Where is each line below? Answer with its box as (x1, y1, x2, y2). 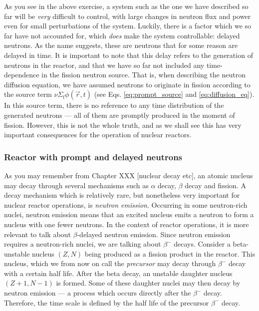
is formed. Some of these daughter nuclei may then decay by (56, 278, 241, 288)
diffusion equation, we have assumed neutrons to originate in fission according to (4, 79, 251, 89)
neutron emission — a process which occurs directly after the (4, 288, 191, 298)
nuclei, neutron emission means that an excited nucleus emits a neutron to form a (4, 209, 254, 220)
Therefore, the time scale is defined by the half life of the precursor (4, 297, 209, 308)
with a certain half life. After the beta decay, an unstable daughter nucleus (4, 268, 233, 278)
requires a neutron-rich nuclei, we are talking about (4, 239, 161, 249)
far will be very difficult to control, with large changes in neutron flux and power (4, 10, 251, 21)
